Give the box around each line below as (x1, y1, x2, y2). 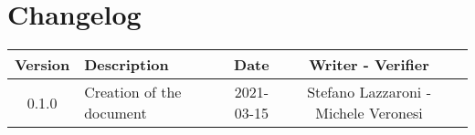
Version (15, 54, 70, 76)
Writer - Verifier (309, 54, 429, 76)
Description (84, 54, 169, 76)
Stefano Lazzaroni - (307, 81, 431, 103)
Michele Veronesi (315, 102, 423, 124)
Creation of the (84, 81, 182, 103)
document (84, 102, 147, 124)
